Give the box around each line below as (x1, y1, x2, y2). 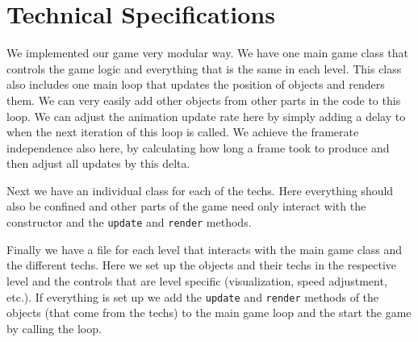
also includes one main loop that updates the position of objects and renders (6, 76, 385, 93)
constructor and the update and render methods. (6, 214, 252, 231)
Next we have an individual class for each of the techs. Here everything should (6, 181, 394, 198)
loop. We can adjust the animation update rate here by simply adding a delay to (6, 107, 406, 124)
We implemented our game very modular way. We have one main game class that (6, 44, 408, 61)
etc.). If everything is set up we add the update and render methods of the (6, 288, 379, 305)
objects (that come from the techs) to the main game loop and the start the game (6, 304, 412, 321)
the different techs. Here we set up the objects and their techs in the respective (6, 256, 397, 273)
